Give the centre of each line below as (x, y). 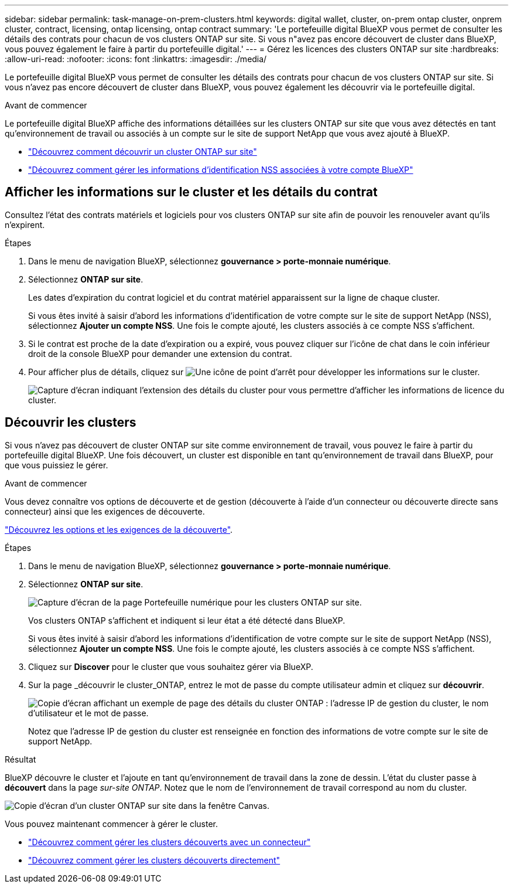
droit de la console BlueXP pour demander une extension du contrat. (160, 353)
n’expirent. (25, 224)
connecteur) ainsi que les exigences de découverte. (105, 511)
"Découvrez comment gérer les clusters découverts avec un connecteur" (170, 842)
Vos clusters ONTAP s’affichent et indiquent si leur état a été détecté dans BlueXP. (187, 620)
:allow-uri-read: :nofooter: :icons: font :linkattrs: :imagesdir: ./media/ (136, 59)
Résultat (20, 759)
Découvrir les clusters (71, 423)
